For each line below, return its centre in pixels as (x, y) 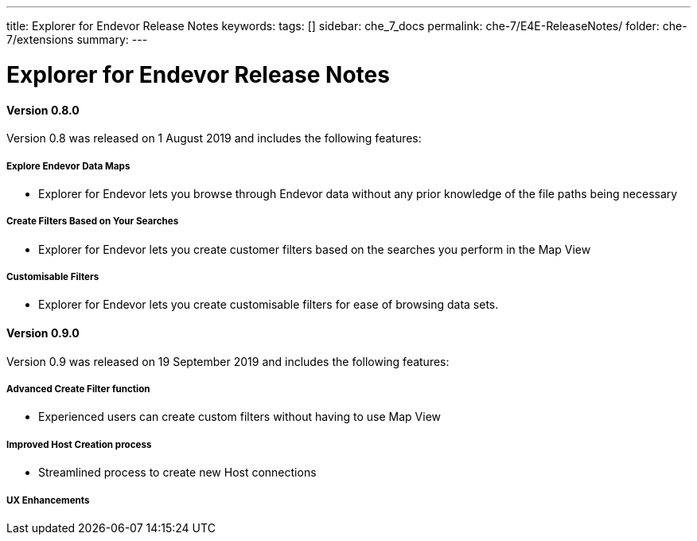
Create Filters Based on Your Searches (93, 222)
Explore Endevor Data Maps (68, 166)
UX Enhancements (48, 500)
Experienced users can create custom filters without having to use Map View (240, 417)
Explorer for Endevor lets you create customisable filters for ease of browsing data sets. (269, 305)
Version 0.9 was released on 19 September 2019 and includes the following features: (228, 361)
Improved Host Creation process (79, 444)
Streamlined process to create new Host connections (177, 473)
